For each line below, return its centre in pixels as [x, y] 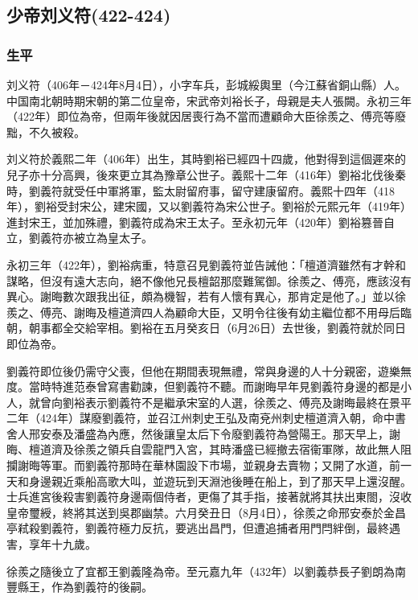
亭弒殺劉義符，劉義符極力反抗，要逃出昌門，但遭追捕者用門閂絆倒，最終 [198, 528]
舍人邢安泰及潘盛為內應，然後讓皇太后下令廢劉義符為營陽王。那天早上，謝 [203, 433]
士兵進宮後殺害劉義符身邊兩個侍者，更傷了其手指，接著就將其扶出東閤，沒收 [209, 497]
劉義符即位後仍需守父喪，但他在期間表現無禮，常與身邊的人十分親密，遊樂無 [209, 370]
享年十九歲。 [62, 544]
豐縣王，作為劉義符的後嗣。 [80, 587]
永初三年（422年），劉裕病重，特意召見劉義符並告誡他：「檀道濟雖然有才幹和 [206, 264]
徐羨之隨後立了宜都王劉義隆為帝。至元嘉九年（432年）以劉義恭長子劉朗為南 [206, 571]
